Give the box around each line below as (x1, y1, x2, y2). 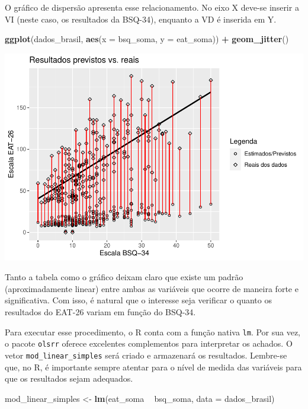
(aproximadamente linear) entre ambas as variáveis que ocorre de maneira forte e (5, 282, 299, 294)
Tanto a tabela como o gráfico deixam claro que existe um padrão (5, 271, 243, 283)
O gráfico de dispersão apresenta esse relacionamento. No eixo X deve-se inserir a (5, 1, 299, 13)
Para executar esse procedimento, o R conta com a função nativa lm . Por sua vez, (5, 325, 301, 338)
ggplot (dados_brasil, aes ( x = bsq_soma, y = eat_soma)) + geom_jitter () (5, 33, 289, 45)
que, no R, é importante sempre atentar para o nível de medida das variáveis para (5, 360, 302, 373)
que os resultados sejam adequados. (5, 372, 133, 385)
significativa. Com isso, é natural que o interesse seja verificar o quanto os (5, 294, 272, 306)
